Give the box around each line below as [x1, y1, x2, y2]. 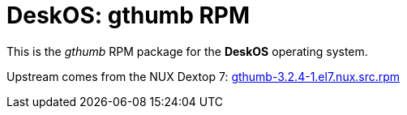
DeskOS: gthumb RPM [6, 2, 251, 29]
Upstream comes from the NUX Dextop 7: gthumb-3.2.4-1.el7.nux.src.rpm [6, 69, 401, 83]
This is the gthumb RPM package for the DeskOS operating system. [6, 44, 368, 58]
